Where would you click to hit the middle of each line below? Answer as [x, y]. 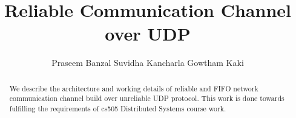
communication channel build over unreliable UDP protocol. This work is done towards [147, 98]
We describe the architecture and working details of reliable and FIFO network [134, 88]
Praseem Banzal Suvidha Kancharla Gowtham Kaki [148, 63]
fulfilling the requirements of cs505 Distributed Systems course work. [118, 109]
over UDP [148, 34]
